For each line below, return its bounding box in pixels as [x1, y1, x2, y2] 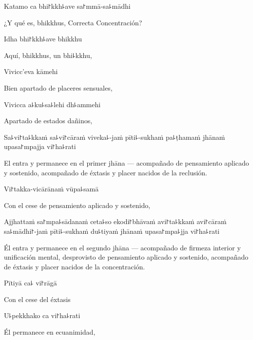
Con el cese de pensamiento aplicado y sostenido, [4, 200, 151, 210]
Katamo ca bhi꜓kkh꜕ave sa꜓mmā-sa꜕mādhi [4, 1, 131, 11]
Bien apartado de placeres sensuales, [4, 82, 113, 93]
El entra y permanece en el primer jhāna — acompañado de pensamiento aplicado [4, 157, 249, 168]
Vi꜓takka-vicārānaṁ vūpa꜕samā [4, 184, 99, 194]
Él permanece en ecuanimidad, [4, 327, 96, 337]
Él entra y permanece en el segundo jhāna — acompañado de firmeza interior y [4, 242, 241, 252]
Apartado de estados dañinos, [4, 115, 93, 126]
